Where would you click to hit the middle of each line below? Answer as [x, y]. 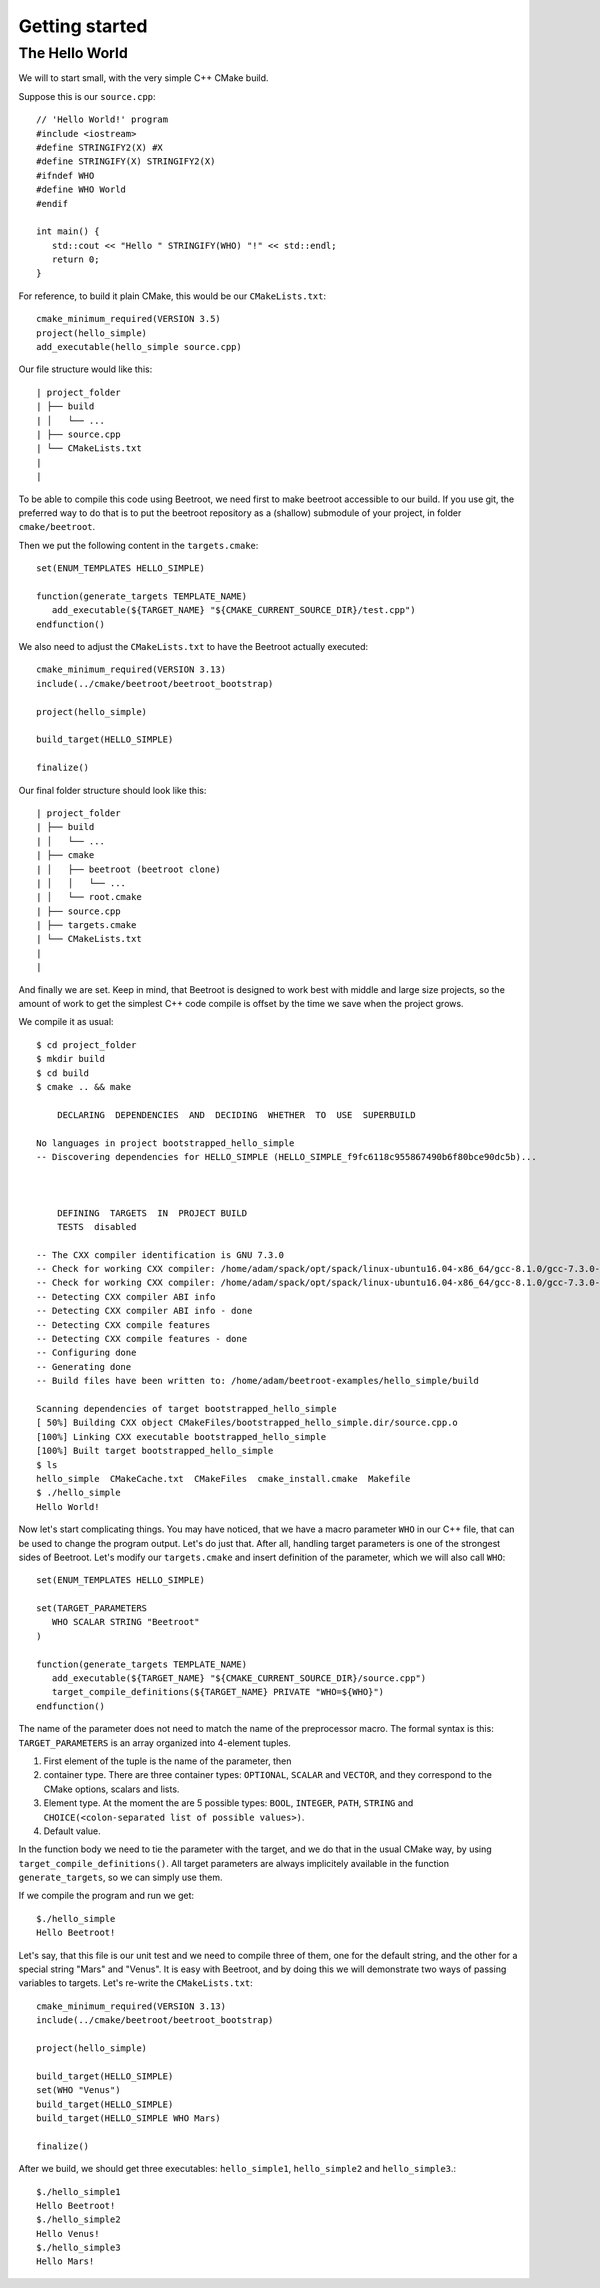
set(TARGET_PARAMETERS [92, 1608]
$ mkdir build [70, 1059]
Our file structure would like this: [85, 369]
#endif [52, 203]
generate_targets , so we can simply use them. [121, 1877]
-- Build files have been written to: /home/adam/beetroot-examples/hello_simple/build [258, 1381]
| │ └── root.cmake [89, 897]
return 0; [75, 259]
